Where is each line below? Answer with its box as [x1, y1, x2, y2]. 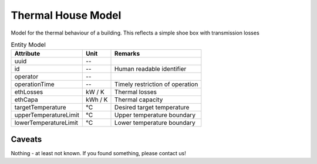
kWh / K [86, 95, 108, 104]
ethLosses [14, 88, 43, 96]
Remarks [114, 50, 140, 58]
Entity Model [11, 41, 46, 49]
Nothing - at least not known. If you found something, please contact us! [11, 149, 186, 156]
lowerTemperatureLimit [14, 119, 79, 127]
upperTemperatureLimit [14, 111, 79, 119]
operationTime [14, 80, 55, 88]
